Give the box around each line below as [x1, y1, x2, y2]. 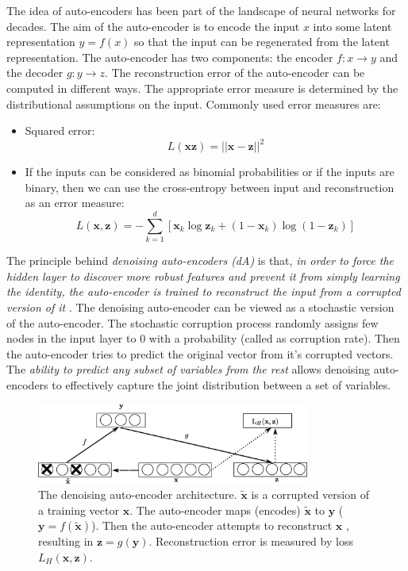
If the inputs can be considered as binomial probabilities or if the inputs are [25, 163, 395, 180]
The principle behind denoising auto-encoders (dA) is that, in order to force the [6, 252, 395, 269]
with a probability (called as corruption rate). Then [148, 330, 400, 347]
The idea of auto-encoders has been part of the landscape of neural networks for [6, 2, 396, 18]
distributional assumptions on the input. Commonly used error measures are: [6, 95, 381, 112]
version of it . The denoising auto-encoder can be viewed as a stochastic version [6, 298, 395, 315]
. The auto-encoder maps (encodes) [129, 501, 301, 518]
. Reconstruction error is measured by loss [148, 533, 353, 550]
